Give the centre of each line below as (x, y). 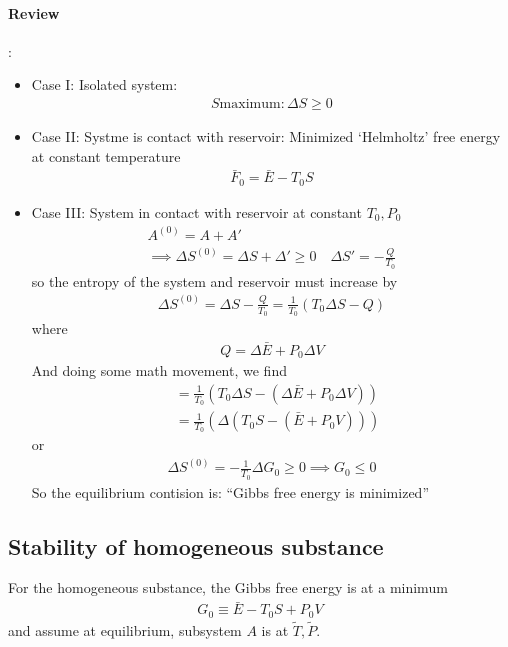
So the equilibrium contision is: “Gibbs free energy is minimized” (230, 491)
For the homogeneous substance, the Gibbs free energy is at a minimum (228, 587)
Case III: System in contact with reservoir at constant (196, 211)
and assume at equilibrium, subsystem (125, 630)
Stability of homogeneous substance (196, 545)
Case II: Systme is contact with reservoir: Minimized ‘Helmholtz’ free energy (266, 136)
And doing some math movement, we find (159, 370)
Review (34, 12)
